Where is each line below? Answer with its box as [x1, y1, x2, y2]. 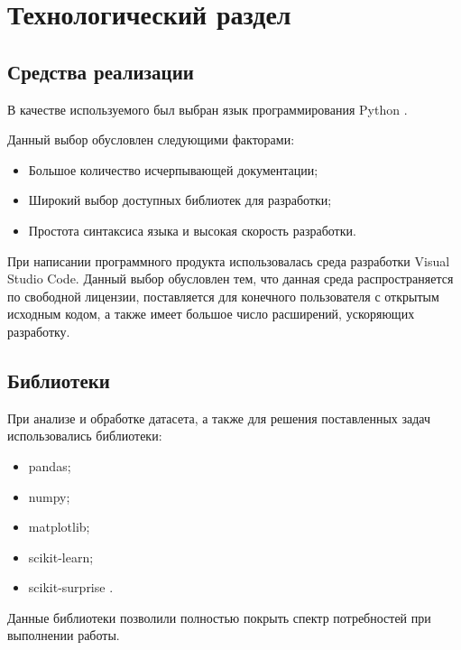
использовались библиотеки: [7, 426, 162, 445]
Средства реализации [7, 57, 194, 85]
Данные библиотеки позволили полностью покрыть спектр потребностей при [7, 608, 431, 627]
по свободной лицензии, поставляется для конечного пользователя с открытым [7, 286, 439, 305]
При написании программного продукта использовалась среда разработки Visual [7, 251, 450, 270]
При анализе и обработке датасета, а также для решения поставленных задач [7, 408, 431, 427]
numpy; [28, 487, 70, 506]
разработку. [7, 321, 70, 340]
